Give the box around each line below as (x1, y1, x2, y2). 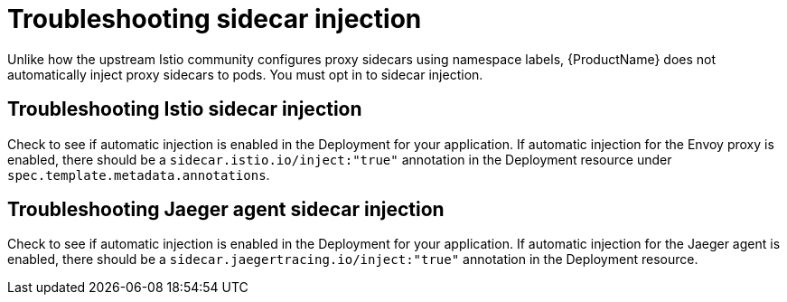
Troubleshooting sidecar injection (7, 4, 422, 34)
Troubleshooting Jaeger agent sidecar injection (7, 198, 445, 222)
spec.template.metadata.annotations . (7, 166, 270, 183)
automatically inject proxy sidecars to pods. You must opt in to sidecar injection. (7, 66, 483, 82)
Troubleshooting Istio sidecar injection (7, 98, 362, 121)
